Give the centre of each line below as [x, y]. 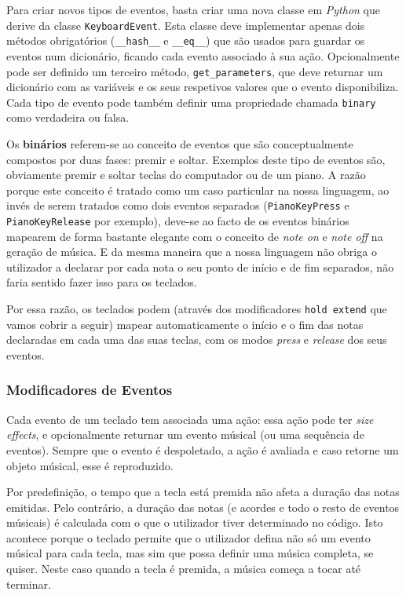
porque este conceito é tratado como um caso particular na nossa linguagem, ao [198, 190]
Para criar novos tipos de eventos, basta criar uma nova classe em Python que [193, 9]
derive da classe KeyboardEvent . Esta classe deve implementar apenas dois [186, 25]
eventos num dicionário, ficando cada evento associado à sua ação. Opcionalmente [203, 55]
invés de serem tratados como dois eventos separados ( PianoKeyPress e [178, 205]
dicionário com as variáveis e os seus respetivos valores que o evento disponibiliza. [203, 87]
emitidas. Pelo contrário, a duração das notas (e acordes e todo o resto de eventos [203, 507]
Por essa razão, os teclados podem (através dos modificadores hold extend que [197, 309]
